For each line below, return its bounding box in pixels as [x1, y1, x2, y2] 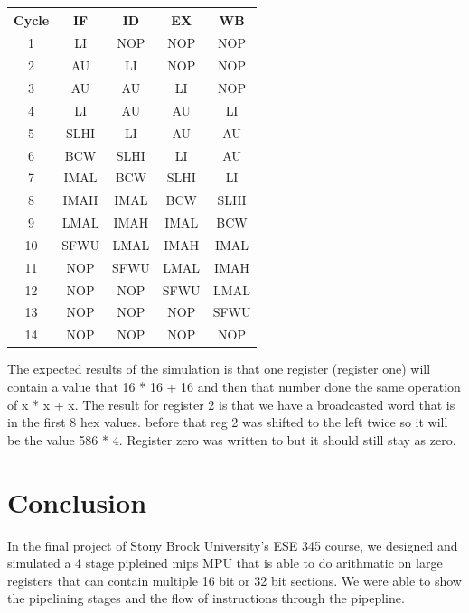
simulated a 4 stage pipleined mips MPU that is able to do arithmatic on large [7, 553, 443, 572]
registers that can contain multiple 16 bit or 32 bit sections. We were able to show [7, 571, 462, 590]
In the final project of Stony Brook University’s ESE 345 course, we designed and [7, 535, 458, 554]
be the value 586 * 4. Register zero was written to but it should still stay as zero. [7, 430, 456, 449]
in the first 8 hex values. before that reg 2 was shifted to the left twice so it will [7, 413, 448, 432]
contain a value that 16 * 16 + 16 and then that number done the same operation [7, 377, 461, 395]
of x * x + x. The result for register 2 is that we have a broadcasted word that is [7, 395, 455, 413]
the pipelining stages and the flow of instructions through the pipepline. [7, 589, 405, 608]
